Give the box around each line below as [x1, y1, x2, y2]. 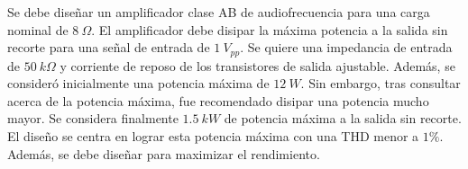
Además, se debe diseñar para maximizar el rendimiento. [7, 144, 320, 163]
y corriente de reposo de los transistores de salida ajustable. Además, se [60, 56, 455, 75]
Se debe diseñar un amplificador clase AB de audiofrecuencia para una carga [7, 3, 430, 21]
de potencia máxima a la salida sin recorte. [224, 109, 462, 128]
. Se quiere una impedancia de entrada [240, 38, 453, 57]
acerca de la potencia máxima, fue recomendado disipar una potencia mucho [7, 91, 429, 110]
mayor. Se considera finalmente [7, 109, 179, 128]
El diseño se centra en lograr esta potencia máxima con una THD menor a [7, 127, 419, 146]
